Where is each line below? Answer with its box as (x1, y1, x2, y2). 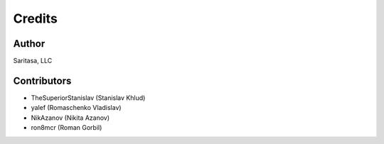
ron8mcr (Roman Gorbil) (31, 123, 102, 132)
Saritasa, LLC (13, 57, 53, 65)
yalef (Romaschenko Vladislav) (31, 104, 122, 112)
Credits (13, 11, 58, 26)
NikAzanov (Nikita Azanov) (31, 113, 110, 122)
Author (13, 38, 46, 50)
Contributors (13, 74, 72, 87)
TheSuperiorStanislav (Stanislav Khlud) (31, 93, 146, 102)
